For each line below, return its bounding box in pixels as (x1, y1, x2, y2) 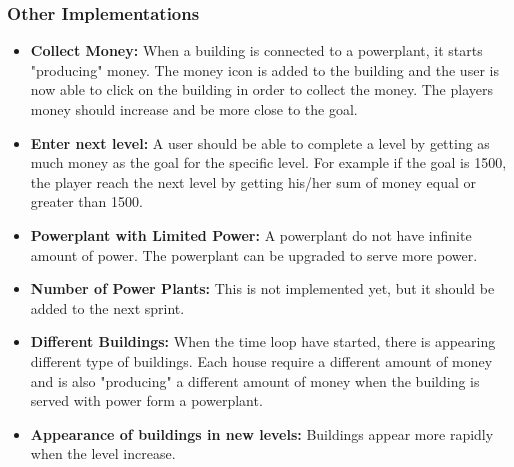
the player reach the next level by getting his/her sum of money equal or (30, 171, 476, 192)
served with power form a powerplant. (30, 390, 263, 411)
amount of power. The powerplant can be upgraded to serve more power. (30, 244, 478, 265)
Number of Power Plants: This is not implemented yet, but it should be (30, 278, 495, 299)
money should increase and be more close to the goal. (30, 99, 358, 119)
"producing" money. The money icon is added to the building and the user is (30, 59, 499, 80)
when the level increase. (30, 443, 176, 464)
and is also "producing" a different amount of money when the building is (30, 370, 480, 391)
